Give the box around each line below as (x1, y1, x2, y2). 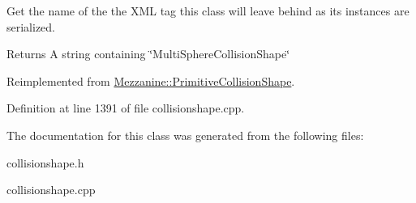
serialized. (6, 18, 56, 35)
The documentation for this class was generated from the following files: (6, 126, 364, 143)
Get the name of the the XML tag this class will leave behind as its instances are (6, 2, 410, 19)
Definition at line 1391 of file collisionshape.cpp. (6, 99, 245, 116)
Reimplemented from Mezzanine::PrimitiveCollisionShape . (6, 72, 295, 89)
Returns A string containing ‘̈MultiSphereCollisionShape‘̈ (6, 45, 290, 62)
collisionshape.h (6, 154, 84, 171)
